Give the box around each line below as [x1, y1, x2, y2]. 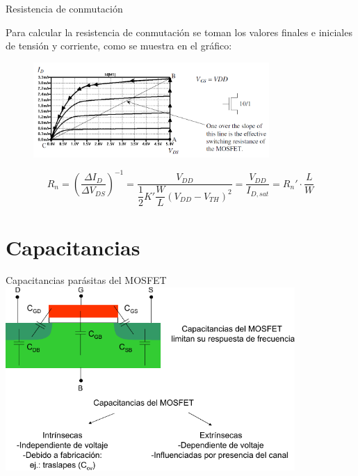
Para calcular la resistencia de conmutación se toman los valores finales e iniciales [6, 24, 352, 39]
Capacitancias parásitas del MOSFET [6, 273, 167, 287]
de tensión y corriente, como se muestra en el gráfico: [6, 38, 232, 53]
